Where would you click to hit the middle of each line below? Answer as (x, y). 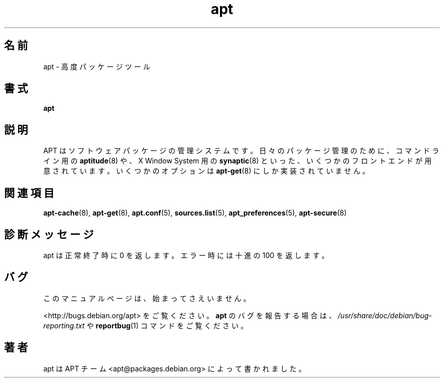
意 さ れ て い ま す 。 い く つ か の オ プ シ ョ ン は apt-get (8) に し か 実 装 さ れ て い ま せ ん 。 (206, 171)
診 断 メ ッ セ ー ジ (49, 234)
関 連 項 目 (29, 193)
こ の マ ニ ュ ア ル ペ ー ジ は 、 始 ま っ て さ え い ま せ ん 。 (147, 298)
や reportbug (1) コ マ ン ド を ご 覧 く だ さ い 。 (167, 325)
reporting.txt (64, 325)
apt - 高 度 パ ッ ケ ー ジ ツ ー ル (97, 66)
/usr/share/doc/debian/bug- (385, 315)
